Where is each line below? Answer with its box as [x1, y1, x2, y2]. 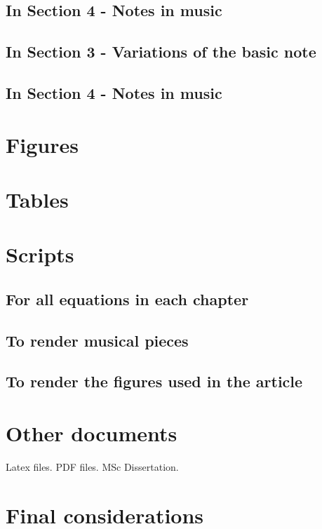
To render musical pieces [6, 329, 189, 351]
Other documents [6, 419, 177, 447]
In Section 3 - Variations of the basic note [6, 41, 316, 62]
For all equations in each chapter [6, 288, 249, 309]
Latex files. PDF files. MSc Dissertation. [6, 459, 179, 474]
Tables [6, 185, 69, 213]
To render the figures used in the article [6, 370, 303, 392]
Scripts [6, 240, 74, 269]
